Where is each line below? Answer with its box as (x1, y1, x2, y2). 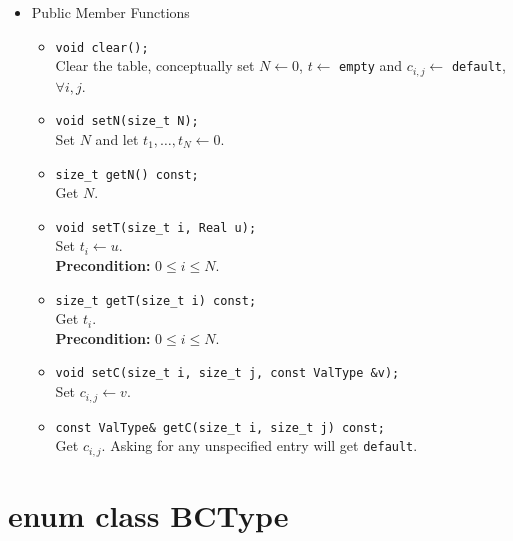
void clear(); (55, 40, 149, 55)
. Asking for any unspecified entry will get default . (101, 435, 418, 456)
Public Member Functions (31, 2, 190, 22)
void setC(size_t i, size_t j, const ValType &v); (55, 366, 400, 381)
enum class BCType (8, 494, 289, 535)
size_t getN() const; (55, 167, 199, 182)
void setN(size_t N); (55, 114, 199, 129)
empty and (339, 55, 403, 76)
